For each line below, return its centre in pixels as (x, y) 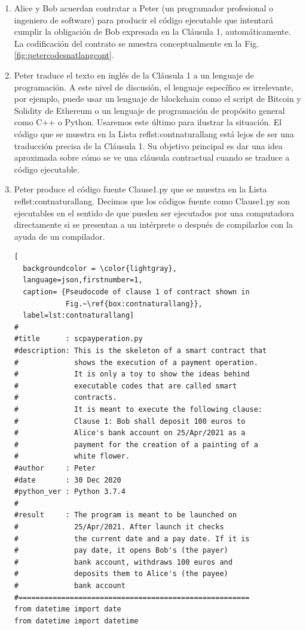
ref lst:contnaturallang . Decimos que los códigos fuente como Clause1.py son (152, 201)
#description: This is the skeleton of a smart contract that (140, 351)
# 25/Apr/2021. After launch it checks (119, 527)
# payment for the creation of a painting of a (136, 444)
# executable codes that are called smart (126, 386)
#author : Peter (55, 468)
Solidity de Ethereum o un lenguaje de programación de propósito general (149, 110)
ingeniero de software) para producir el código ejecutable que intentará (143, 19)
